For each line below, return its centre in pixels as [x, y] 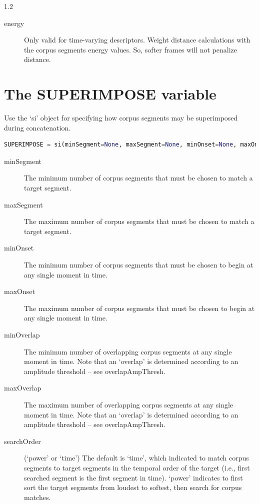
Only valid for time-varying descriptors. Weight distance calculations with [137, 40]
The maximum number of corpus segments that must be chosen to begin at [139, 308]
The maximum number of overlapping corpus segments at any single [129, 404]
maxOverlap [23, 388]
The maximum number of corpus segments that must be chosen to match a [139, 221]
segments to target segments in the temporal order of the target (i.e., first [137, 467]
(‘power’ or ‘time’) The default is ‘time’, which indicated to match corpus [136, 458]
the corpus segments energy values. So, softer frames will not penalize [131, 49]
